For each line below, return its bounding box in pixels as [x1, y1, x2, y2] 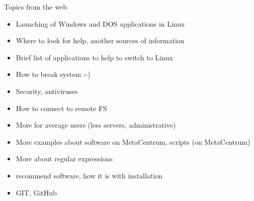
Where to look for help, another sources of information [16, 35, 185, 46]
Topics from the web [4, 2, 67, 12]
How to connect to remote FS [16, 103, 107, 113]
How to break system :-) [16, 69, 91, 79]
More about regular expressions [16, 153, 113, 164]
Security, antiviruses [16, 85, 78, 96]
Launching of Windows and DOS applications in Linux [16, 18, 185, 29]
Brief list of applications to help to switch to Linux [16, 52, 173, 62]
